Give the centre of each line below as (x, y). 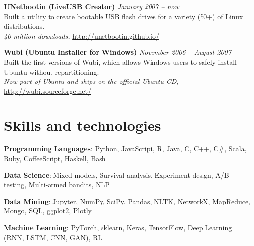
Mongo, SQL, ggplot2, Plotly (48, 211)
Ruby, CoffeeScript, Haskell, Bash (55, 158)
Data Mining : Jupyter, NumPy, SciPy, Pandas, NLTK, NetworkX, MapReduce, (127, 201)
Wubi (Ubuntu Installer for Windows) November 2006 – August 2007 (118, 52)
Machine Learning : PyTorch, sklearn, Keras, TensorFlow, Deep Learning (118, 227)
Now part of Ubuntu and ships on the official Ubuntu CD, (91, 81)
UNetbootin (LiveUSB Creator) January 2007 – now (92, 6)
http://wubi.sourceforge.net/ (48, 91)
